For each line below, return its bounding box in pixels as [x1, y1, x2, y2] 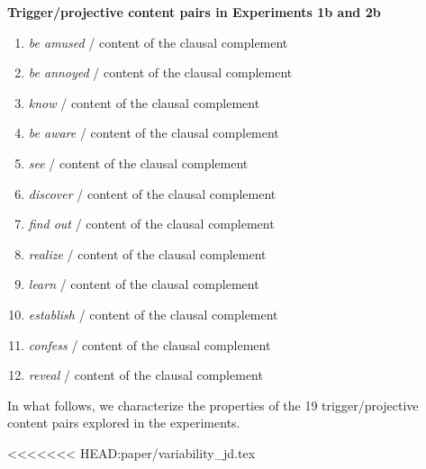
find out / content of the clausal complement [28, 214, 275, 233]
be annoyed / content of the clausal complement [28, 63, 293, 82]
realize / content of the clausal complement [28, 244, 267, 263]
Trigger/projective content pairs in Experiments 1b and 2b [7, 3, 381, 21]
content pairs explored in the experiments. [7, 413, 240, 432]
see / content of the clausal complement [28, 153, 249, 172]
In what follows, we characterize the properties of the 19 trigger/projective [7, 395, 419, 414]
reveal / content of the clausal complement [28, 365, 263, 384]
